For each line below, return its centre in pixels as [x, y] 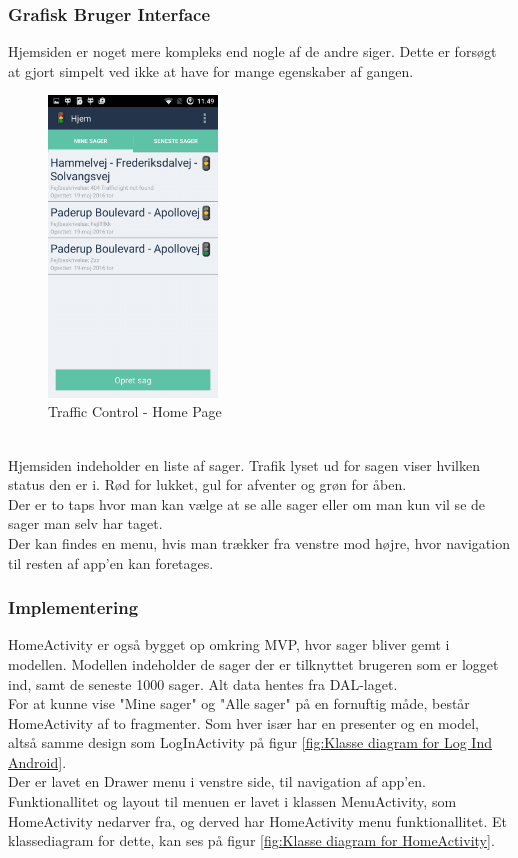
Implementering [73, 607]
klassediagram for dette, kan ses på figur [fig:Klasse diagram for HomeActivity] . [251, 840]
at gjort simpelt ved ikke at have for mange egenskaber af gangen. [211, 70]
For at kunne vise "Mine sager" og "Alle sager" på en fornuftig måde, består [239, 703]
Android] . [37, 761]
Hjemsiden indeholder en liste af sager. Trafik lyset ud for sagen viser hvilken [244, 464]
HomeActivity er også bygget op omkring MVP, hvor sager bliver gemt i [229, 644]
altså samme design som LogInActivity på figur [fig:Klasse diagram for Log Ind [250, 742]
